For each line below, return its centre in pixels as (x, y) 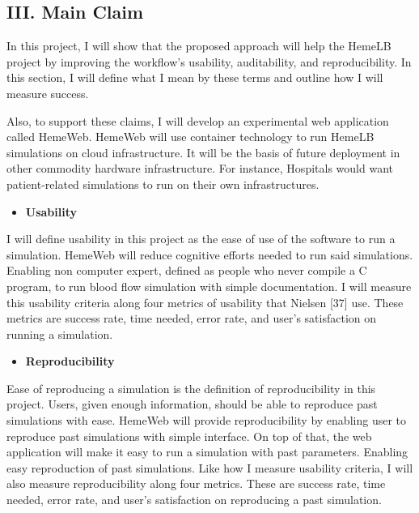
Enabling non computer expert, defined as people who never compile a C (187, 270)
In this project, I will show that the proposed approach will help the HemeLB (199, 46)
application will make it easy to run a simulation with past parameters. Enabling (207, 452)
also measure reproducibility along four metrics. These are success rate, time (196, 483)
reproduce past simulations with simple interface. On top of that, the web (189, 436)
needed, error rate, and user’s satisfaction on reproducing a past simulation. (194, 500)
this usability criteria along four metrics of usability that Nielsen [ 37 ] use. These (205, 302)
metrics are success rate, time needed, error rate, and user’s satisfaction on (192, 318)
